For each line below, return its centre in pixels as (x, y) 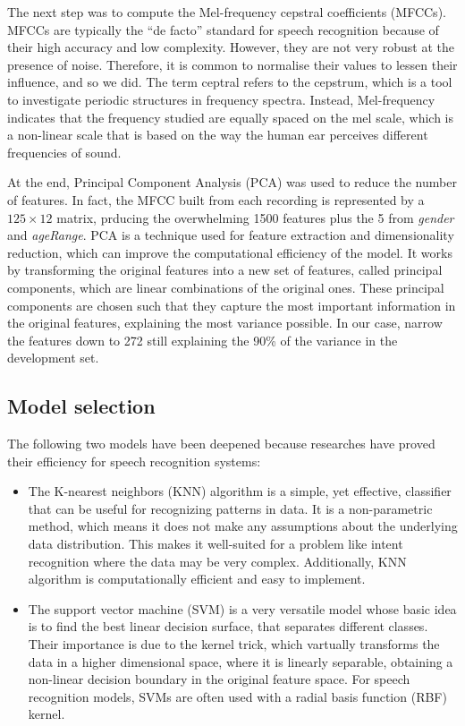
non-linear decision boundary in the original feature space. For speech (219, 679)
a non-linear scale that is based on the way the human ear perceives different (218, 135)
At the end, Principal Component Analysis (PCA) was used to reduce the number (232, 182)
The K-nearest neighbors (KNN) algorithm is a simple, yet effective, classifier (240, 491)
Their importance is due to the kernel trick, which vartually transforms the (234, 644)
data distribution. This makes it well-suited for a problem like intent (216, 544)
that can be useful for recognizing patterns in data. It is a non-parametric (230, 508)
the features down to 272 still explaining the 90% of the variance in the (203, 340)
